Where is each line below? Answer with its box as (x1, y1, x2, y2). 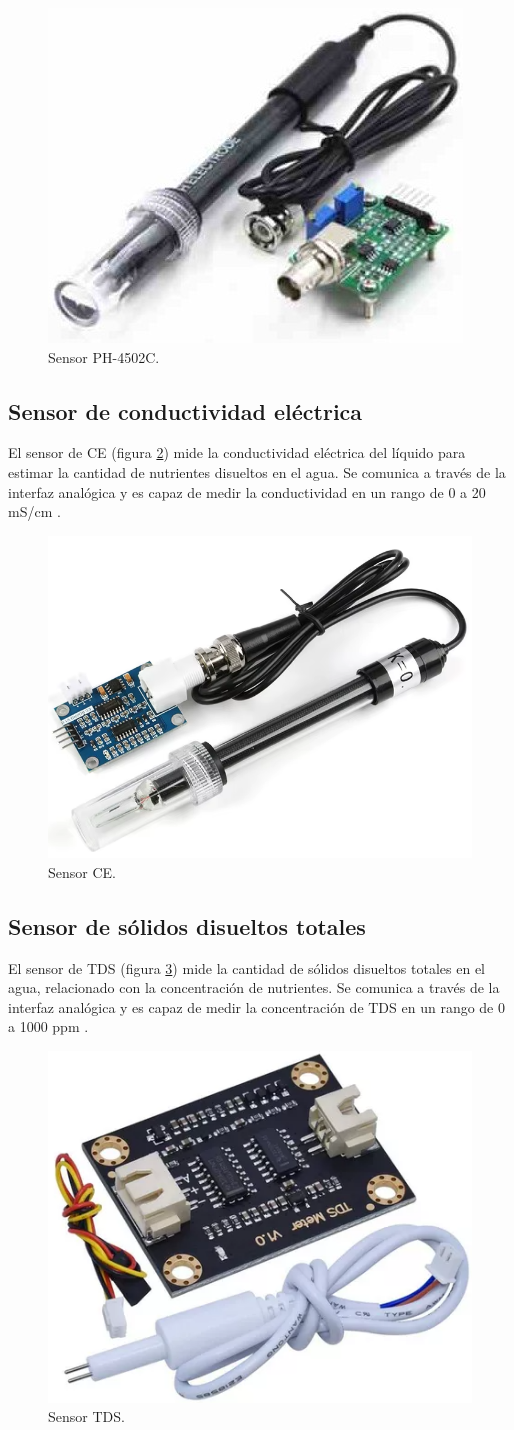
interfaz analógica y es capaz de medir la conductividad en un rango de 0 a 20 (8, 481, 486, 502)
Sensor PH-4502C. (48, 346, 160, 367)
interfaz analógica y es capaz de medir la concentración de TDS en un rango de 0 (8, 996, 505, 1017)
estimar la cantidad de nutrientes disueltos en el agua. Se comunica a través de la (8, 461, 506, 482)
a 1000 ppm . (8, 1016, 89, 1037)
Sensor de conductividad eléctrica (8, 395, 363, 426)
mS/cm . (8, 501, 61, 522)
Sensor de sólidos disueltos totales (8, 910, 366, 941)
